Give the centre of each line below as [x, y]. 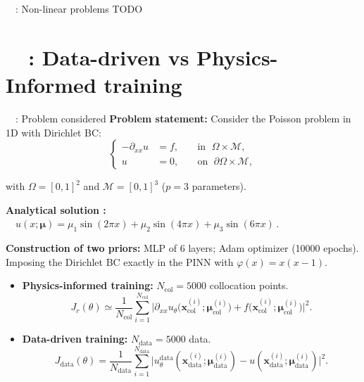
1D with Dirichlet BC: [54, 132]
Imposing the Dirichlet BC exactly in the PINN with [120, 261]
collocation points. [249, 285]
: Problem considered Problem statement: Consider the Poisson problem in [183, 118]
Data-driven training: [75, 339]
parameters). [219, 186]
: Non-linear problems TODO [79, 8]
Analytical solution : [56, 209]
